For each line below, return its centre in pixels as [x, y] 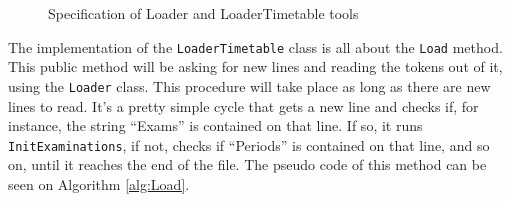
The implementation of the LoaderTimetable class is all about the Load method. [255, 46]
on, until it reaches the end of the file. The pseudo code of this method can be [247, 164]
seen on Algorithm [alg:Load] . [99, 183]
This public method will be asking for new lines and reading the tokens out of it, [255, 66]
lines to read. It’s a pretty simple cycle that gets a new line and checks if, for [243, 105]
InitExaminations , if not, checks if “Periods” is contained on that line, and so [249, 144]
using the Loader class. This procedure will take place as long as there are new [249, 85]
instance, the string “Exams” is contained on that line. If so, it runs [215, 125]
